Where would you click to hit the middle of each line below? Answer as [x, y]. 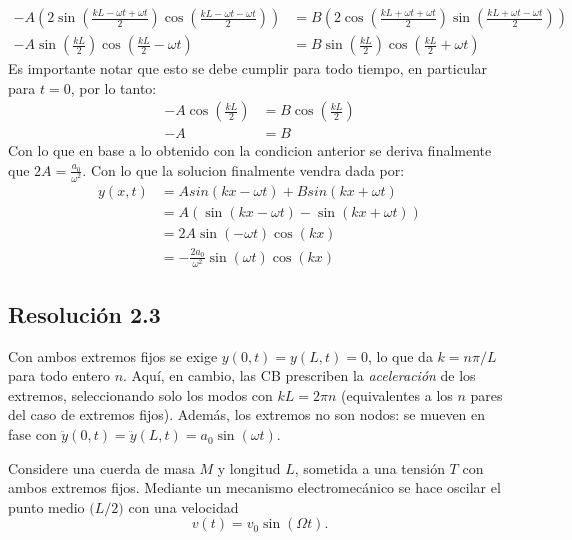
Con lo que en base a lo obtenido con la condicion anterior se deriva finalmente [250, 150]
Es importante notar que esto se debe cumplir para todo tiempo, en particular [248, 68]
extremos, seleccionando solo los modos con [140, 394]
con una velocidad [183, 506]
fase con [32, 434]
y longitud [249, 467]
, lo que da [400, 355]
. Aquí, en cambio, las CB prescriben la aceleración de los [299, 375]
